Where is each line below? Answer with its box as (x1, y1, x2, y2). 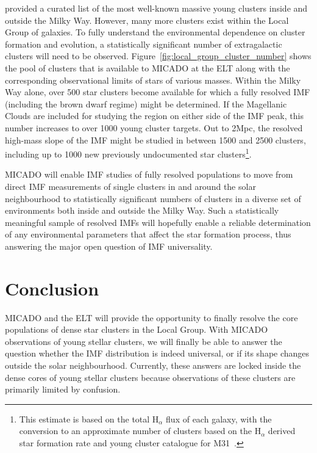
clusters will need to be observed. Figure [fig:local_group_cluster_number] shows (5, 49, 312, 62)
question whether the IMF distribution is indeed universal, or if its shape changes (5, 347, 310, 360)
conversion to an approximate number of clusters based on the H (19, 424, 262, 437)
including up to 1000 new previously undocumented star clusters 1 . (5, 146, 252, 160)
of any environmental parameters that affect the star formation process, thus (5, 228, 291, 241)
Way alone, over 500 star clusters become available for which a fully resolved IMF (5, 85, 310, 98)
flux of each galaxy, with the (166, 412, 272, 425)
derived (268, 424, 296, 437)
